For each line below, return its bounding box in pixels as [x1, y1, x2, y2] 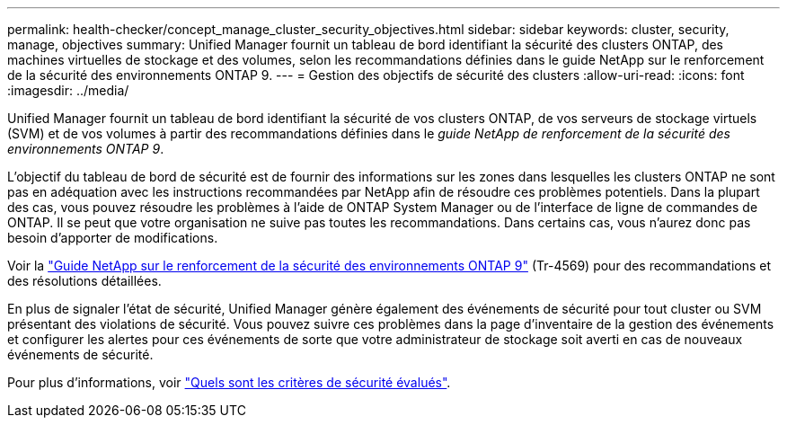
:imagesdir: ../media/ [7, 83, 129, 98]
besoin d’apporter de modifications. [7, 230, 218, 245]
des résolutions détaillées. [7, 273, 162, 288]
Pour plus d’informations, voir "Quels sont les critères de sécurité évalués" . [7, 375, 451, 390]
